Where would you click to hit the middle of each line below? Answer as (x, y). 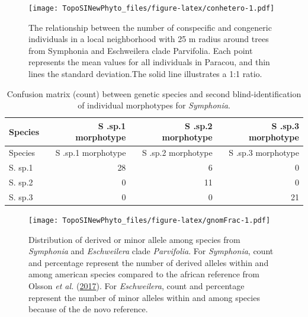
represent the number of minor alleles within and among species (144, 297)
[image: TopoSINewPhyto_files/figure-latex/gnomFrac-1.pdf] (150, 220)
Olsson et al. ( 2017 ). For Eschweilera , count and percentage (137, 285)
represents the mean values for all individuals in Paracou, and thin (149, 62)
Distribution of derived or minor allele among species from (134, 239)
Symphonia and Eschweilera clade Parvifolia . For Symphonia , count (151, 251)
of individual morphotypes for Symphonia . (154, 105)
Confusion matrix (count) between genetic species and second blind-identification (154, 93)
